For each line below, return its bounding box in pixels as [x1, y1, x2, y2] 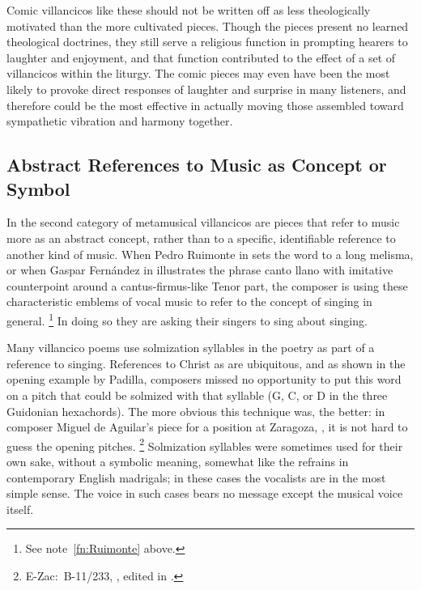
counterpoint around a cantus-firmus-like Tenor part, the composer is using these [6, 277, 408, 294]
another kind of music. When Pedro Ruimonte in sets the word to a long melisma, [6, 245, 414, 262]
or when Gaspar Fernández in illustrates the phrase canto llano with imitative [6, 261, 393, 278]
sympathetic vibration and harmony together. [6, 112, 233, 129]
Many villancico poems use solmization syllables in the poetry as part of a [6, 339, 375, 356]
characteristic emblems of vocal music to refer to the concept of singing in [6, 293, 372, 310]
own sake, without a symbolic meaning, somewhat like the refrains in [6, 452, 349, 469]
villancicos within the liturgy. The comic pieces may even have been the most [6, 65, 390, 82]
